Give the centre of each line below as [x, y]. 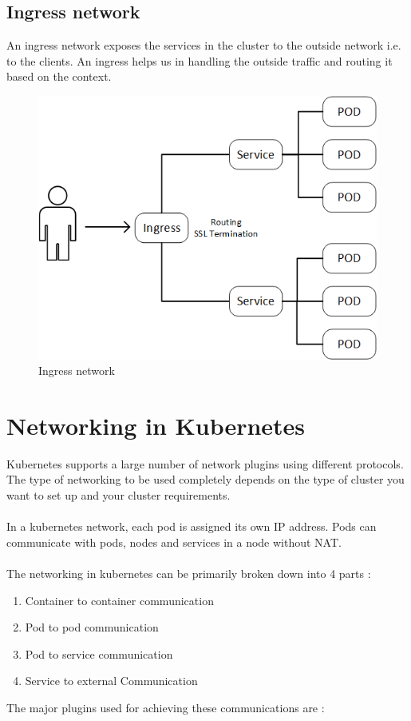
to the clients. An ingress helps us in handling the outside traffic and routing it [200, 60]
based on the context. [59, 76]
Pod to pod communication [92, 627]
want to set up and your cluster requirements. [119, 495]
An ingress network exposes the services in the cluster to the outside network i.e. [204, 45]
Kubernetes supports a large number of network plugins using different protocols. [205, 463]
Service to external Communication [111, 681]
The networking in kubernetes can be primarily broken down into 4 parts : [189, 573]
